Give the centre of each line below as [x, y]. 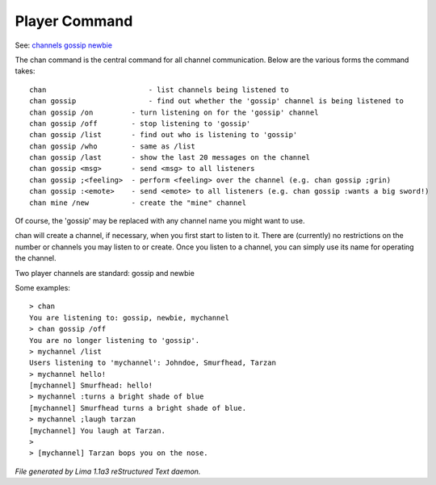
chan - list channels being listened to [159, 90]
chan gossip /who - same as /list [112, 146]
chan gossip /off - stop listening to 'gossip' [140, 123]
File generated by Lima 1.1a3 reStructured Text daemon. [108, 471]
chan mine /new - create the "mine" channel [138, 203]
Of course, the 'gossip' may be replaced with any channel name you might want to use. [160, 221]
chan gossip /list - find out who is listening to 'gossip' [163, 135]
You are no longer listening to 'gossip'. [115, 340]
